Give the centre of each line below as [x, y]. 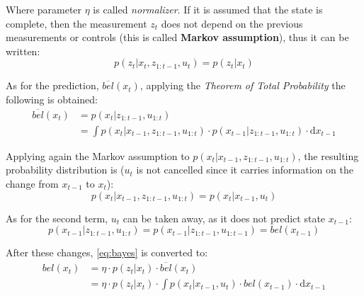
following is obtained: [52, 99]
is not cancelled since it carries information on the [245, 170]
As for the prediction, [52, 85]
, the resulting [328, 155]
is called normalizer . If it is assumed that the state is [208, 9]
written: [23, 51]
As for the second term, [57, 218]
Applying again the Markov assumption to [98, 155]
